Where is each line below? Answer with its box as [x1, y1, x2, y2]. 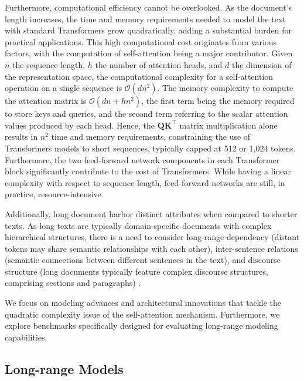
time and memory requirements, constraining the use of [51, 130, 251, 143]
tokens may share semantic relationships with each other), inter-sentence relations [5, 242, 298, 254]
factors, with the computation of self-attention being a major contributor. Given [5, 47, 293, 59]
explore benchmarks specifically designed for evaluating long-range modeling [5, 319, 278, 332]
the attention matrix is [5, 95, 87, 107]
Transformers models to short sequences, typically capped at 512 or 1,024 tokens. [5, 141, 296, 154]
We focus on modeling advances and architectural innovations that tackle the [5, 296, 282, 309]
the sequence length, [12, 58, 86, 70]
